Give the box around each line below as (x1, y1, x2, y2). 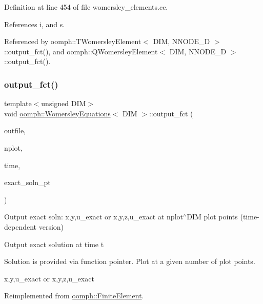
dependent (4, 221, 37, 232)
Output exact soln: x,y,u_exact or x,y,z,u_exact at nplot (4, 211, 183, 222)
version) (38, 221, 64, 232)
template (4, 98, 32, 109)
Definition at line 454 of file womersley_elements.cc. (4, 2, 168, 12)
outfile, (4, 125, 26, 136)
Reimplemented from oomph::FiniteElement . (4, 290, 144, 301)
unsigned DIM (41, 98, 86, 109)
